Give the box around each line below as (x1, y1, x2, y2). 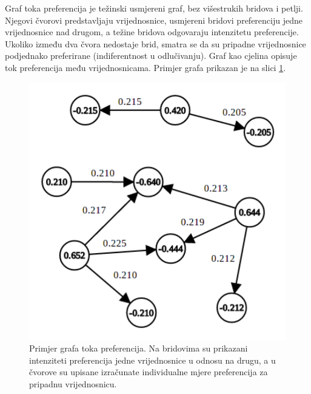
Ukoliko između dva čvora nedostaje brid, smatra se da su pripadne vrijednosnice (5, 37, 306, 50)
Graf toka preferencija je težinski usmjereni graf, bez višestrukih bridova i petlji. (5, 2, 303, 14)
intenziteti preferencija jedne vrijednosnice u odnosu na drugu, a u (29, 353, 276, 366)
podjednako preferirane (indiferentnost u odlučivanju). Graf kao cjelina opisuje (5, 49, 297, 62)
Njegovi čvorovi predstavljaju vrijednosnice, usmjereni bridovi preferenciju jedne (5, 13, 303, 26)
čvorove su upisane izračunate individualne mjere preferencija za (29, 365, 268, 378)
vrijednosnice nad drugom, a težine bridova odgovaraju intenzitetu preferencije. (5, 25, 299, 38)
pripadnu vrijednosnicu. (29, 377, 117, 390)
